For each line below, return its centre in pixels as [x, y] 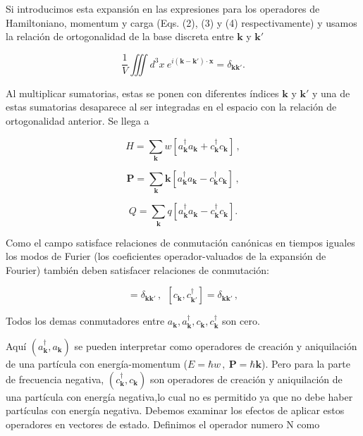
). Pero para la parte [306, 363]
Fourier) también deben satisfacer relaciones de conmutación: [137, 269]
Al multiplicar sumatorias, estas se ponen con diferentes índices [142, 93]
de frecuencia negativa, [55, 379]
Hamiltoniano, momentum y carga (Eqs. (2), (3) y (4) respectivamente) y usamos [181, 22]
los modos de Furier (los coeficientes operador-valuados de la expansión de [166, 256]
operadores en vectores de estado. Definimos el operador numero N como [163, 424]
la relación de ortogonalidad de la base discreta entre [120, 36]
